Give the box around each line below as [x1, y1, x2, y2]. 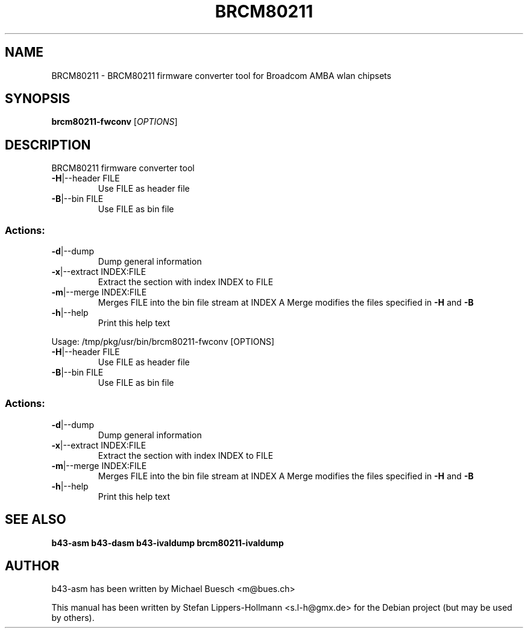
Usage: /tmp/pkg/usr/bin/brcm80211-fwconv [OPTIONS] [51, 336, 275, 347]
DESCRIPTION [5, 137, 91, 153]
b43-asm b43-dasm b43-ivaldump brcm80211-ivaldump [51, 537, 284, 548]
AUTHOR [5, 558, 60, 574]
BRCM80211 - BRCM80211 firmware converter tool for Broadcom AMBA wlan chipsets [51, 70, 392, 81]
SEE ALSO [5, 512, 66, 527]
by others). [51, 613, 95, 623]
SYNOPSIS [5, 91, 71, 107]
